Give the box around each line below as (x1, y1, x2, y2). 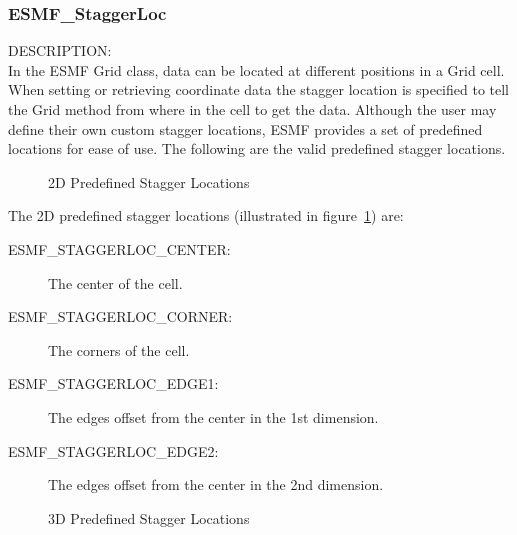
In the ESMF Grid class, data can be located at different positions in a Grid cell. (8, 59, 505, 80)
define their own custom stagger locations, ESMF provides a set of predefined (8, 118, 483, 139)
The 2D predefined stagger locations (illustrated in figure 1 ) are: (8, 205, 404, 226)
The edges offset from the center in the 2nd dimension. (48, 474, 384, 495)
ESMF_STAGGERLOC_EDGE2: (8, 440, 219, 461)
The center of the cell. (48, 272, 183, 293)
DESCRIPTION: (8, 40, 112, 61)
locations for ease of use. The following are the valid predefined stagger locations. (8, 138, 506, 159)
